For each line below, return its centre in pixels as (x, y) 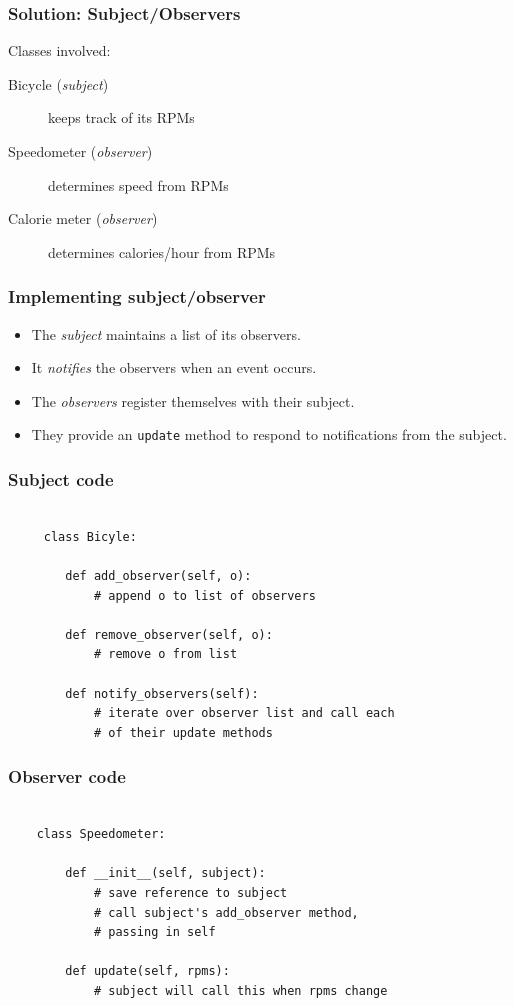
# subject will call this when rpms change (240, 990)
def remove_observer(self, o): (169, 634)
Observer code (67, 776)
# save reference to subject (190, 892)
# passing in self (154, 932)
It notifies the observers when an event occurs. (174, 367)
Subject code (61, 478)
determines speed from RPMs (138, 184)
